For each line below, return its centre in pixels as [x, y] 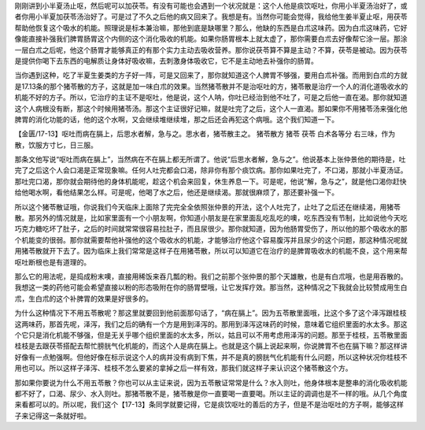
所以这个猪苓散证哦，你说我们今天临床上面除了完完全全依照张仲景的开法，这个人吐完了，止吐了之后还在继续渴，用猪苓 [207, 207]
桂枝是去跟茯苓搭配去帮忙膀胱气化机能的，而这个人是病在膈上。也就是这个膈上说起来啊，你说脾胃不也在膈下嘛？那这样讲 [211, 346]
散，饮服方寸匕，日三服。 [56, 145]
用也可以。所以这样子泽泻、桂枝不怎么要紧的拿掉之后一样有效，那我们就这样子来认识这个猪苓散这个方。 [183, 368]
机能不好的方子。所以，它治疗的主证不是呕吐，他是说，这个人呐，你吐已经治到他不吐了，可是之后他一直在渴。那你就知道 [211, 98]
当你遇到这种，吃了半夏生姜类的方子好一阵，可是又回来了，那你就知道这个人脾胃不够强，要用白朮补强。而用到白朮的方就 [211, 76]
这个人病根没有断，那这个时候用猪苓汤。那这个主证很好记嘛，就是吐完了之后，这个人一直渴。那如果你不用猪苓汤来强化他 [211, 108]
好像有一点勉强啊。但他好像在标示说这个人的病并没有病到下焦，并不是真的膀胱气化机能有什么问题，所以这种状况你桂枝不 [211, 357]
